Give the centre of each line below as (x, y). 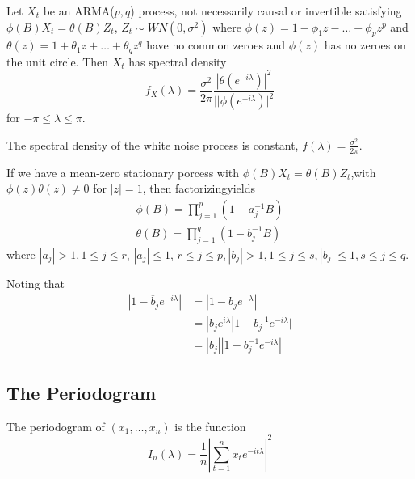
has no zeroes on (365, 45)
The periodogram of (56, 426)
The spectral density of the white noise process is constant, (153, 144)
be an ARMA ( (79, 11)
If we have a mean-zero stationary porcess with (123, 172)
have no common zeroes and (216, 45)
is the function (210, 426)
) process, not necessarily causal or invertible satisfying (266, 11)
